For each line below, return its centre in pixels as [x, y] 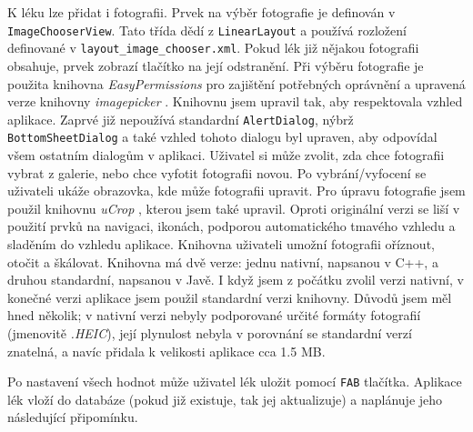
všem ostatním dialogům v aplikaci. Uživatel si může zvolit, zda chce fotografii [226, 155]
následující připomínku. [73, 417]
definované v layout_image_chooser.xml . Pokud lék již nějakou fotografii [213, 48]
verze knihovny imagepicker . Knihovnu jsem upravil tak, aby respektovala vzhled [235, 101]
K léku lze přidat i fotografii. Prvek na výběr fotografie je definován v [201, 12]
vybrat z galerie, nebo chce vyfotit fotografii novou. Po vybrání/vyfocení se [217, 172]
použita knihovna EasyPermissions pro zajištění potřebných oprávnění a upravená [236, 83]
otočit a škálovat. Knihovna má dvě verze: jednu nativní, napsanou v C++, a [223, 261]
